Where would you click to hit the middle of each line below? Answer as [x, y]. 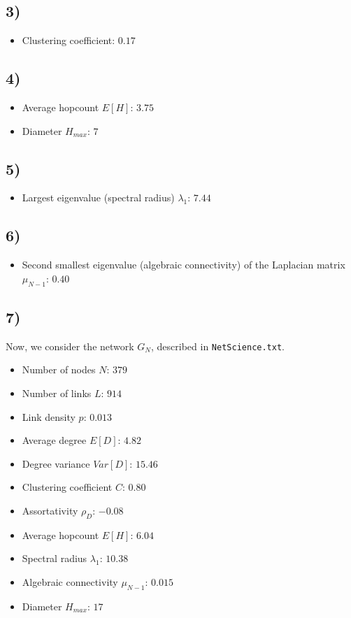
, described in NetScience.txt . [218, 346]
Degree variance [56, 463]
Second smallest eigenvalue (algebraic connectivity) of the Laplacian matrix [184, 265]
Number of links [57, 393]
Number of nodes [59, 369]
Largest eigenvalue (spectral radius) [98, 197]
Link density [49, 416]
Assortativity [50, 510]
